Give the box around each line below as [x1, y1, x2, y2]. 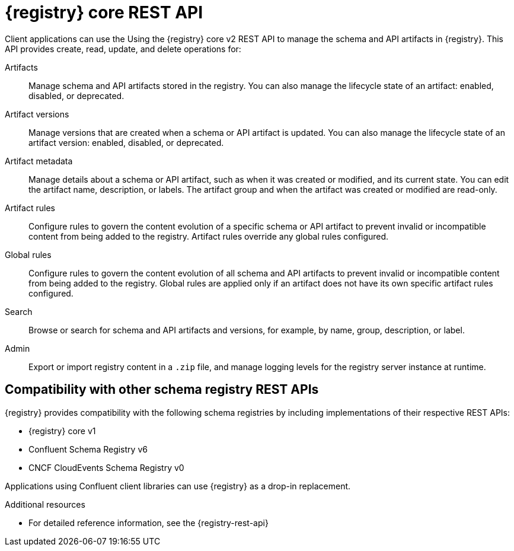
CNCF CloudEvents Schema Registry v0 [28, 462, 184, 473]
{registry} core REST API [5, 2, 203, 23]
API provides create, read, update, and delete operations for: [5, 43, 241, 54]
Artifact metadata [5, 155, 73, 166]
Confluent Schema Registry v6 [28, 444, 148, 454]
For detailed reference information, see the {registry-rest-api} [28, 517, 269, 528]
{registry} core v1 [28, 425, 96, 436]
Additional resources [5, 499, 85, 509]
